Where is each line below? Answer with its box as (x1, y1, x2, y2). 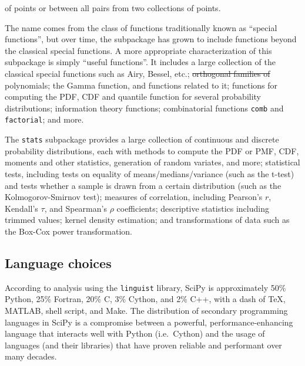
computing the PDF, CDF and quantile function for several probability (5, 90, 262, 103)
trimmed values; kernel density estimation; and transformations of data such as (5, 213, 290, 226)
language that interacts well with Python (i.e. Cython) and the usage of (5, 327, 265, 340)
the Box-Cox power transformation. (5, 225, 132, 237)
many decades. (5, 350, 57, 362)
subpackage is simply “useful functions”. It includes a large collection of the (5, 56, 276, 68)
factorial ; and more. (5, 113, 84, 126)
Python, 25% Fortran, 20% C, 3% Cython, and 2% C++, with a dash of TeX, (5, 293, 286, 305)
